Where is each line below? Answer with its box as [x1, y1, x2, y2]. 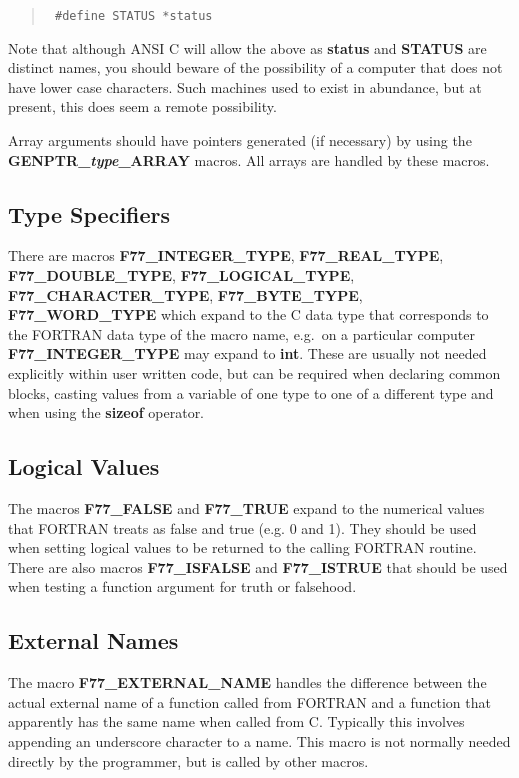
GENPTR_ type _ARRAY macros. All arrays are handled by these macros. [8, 149, 490, 170]
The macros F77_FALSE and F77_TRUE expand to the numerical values [8, 497, 485, 518]
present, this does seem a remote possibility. [8, 96, 277, 117]
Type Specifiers [8, 198, 171, 229]
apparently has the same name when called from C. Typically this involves [8, 711, 465, 732]
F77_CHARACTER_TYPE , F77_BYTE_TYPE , [8, 284, 363, 305]
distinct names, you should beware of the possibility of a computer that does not [8, 57, 503, 78]
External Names [8, 625, 179, 656]
